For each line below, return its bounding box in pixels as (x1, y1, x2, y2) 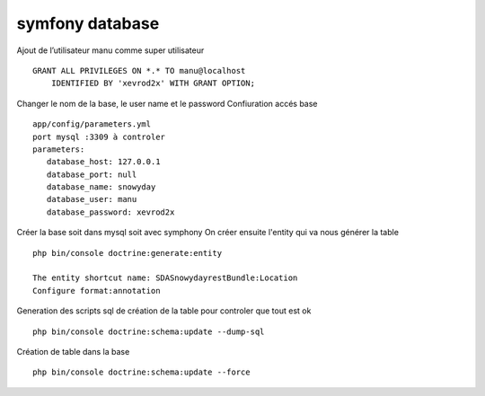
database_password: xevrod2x (46, 207, 175, 217)
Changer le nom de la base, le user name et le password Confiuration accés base (16, 98, 318, 109)
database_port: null (46, 169, 137, 180)
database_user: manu (46, 194, 137, 205)
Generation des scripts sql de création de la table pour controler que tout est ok (16, 305, 312, 316)
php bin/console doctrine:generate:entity (32, 248, 223, 258)
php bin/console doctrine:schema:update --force (32, 367, 251, 377)
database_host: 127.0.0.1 (46, 157, 161, 167)
